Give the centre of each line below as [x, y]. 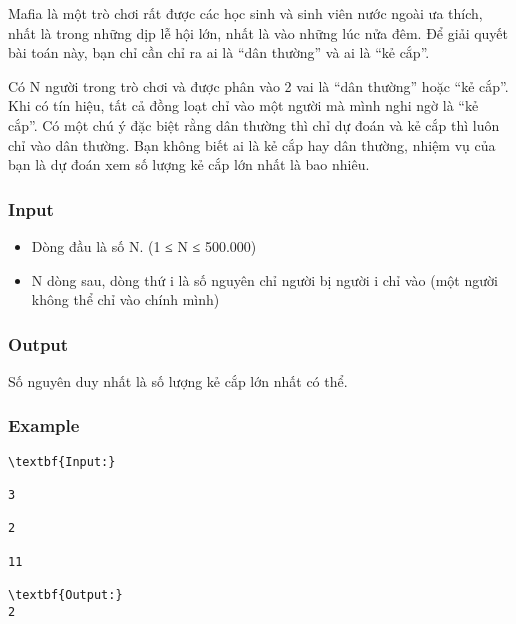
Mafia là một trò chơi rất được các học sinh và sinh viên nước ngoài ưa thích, [245, 13]
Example [44, 425]
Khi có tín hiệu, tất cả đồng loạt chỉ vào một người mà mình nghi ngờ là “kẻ [243, 105]
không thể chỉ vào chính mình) [125, 299]
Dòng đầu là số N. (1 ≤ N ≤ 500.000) [144, 245]
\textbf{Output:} [65, 595]
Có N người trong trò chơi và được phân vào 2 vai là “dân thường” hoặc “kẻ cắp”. [258, 85]
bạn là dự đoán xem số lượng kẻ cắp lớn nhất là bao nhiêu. [189, 164]
